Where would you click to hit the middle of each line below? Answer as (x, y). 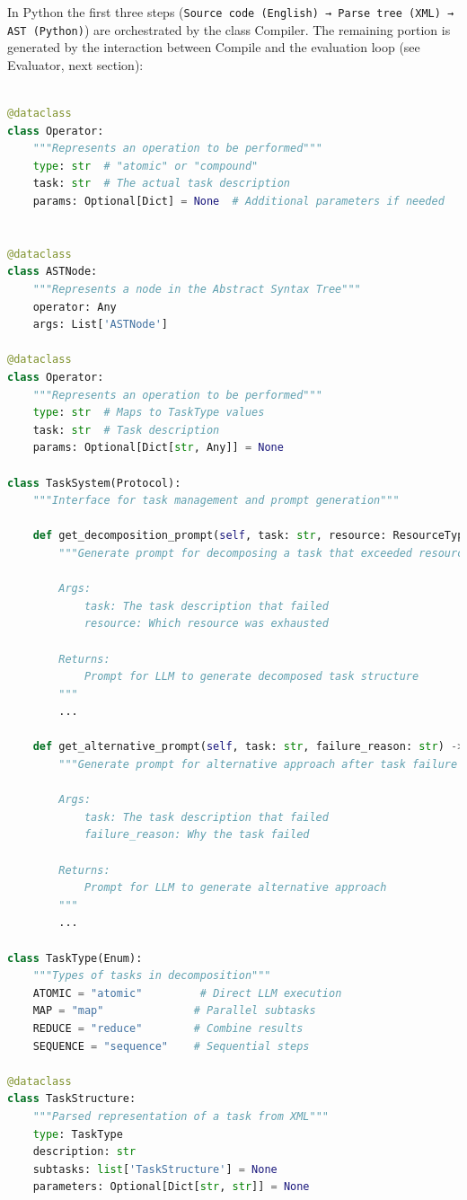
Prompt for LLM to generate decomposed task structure (251, 677)
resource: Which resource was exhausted (206, 624)
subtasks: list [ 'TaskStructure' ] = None (155, 1169)
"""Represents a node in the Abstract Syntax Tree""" (197, 290)
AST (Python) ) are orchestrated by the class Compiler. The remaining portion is (229, 29)
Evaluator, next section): (75, 64)
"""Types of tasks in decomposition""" (152, 976)
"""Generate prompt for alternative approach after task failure (258, 765)
